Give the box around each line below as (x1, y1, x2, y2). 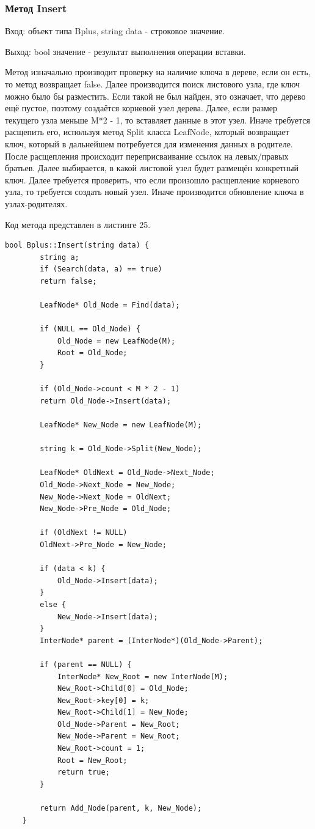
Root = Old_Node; (57, 348, 128, 358)
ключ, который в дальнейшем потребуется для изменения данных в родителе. (5, 137, 293, 150)
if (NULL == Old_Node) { (40, 325, 140, 334)
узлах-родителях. (5, 197, 68, 210)
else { (40, 600, 67, 609)
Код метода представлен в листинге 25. (5, 218, 151, 230)
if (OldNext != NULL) (40, 528, 128, 537)
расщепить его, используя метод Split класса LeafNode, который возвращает (5, 125, 289, 138)
